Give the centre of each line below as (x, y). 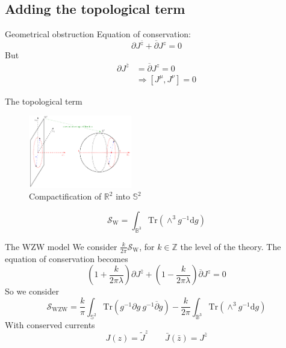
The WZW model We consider (61, 246)
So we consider (32, 291)
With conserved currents (50, 324)
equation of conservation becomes (67, 258)
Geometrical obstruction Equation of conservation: (98, 34)
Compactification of (65, 196)
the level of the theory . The (231, 246)
